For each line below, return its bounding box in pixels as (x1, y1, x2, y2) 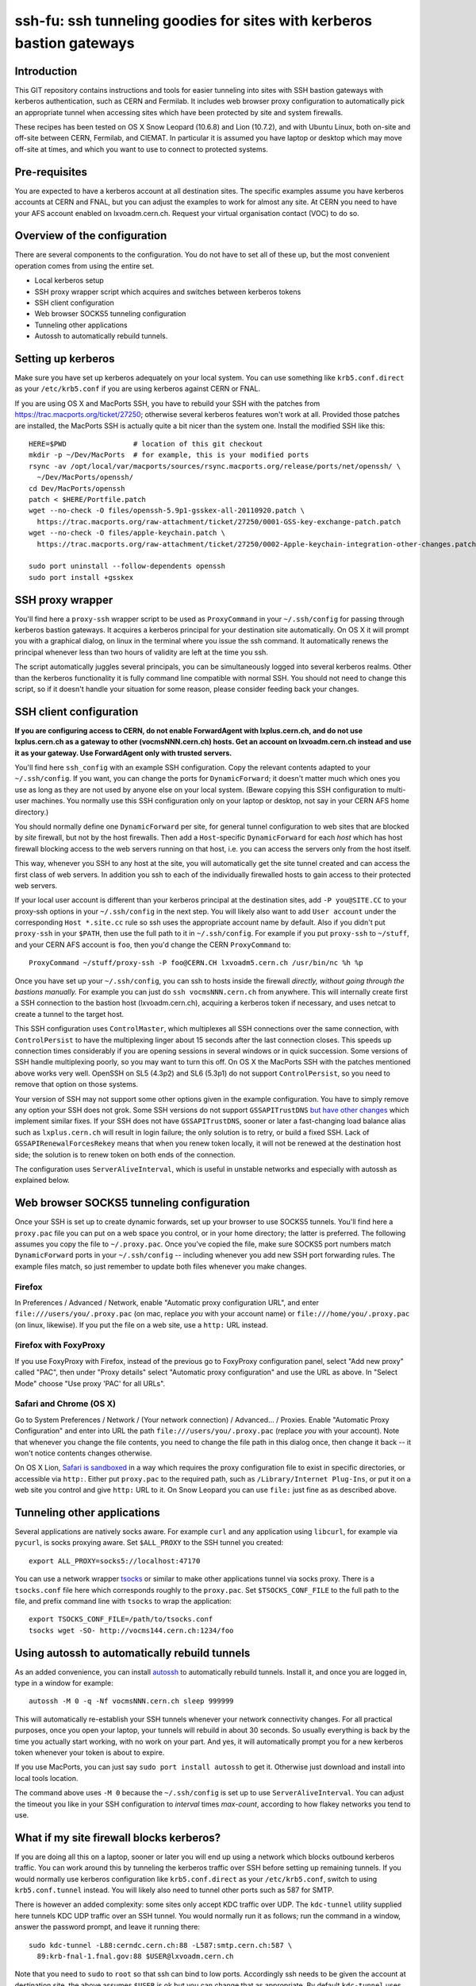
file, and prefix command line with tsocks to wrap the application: (14, 1596, 232, 1605)
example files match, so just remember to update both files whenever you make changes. (14, 1262, 307, 1271)
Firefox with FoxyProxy (14, 1339, 106, 1350)
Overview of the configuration (14, 229, 167, 242)
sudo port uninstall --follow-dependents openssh (29, 562, 226, 571)
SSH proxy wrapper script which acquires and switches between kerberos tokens (34, 287, 301, 296)
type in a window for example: (14, 1679, 114, 1688)
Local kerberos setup (34, 276, 105, 285)
